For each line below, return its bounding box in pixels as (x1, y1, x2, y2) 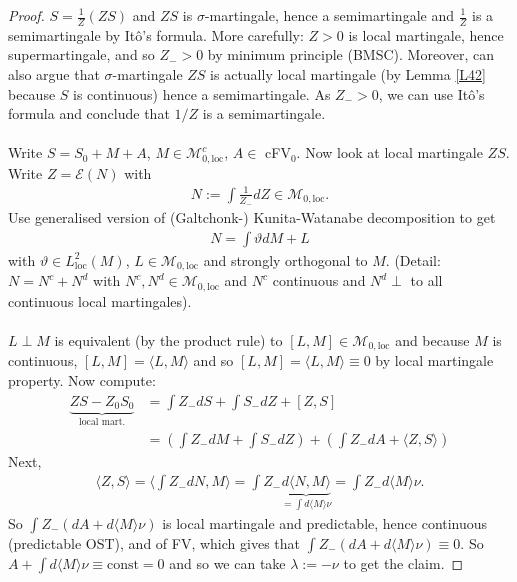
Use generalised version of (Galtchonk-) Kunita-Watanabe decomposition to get (8, 207, 496, 228)
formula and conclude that (8, 103, 170, 124)
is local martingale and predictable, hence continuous (162, 512, 488, 533)
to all (410, 270, 443, 291)
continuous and (272, 270, 366, 291)
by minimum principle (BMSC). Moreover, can (207, 44, 494, 65)
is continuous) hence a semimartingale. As (73, 83, 331, 104)
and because (395, 329, 470, 350)
